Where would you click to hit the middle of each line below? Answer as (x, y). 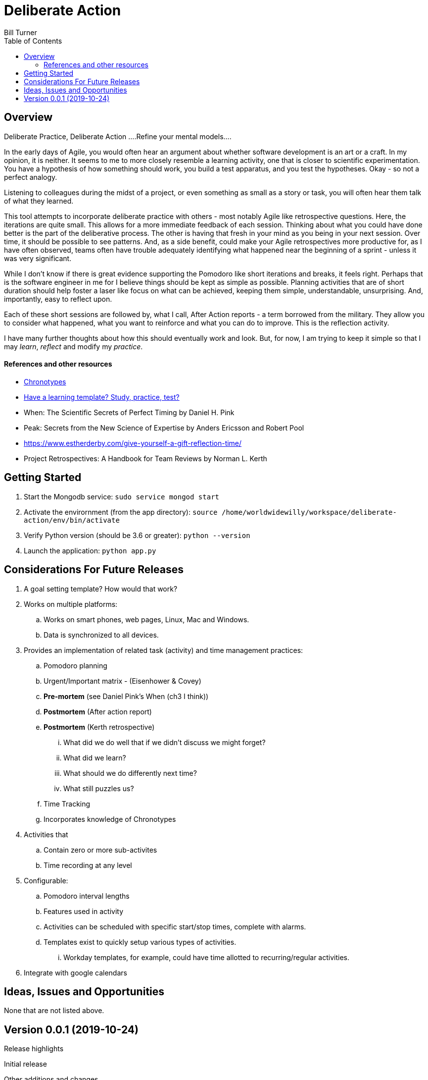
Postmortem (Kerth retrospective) (99, 727)
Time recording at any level (88, 865)
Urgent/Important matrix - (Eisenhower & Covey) (122, 681)
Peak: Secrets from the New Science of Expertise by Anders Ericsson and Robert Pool (164, 428)
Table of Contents (33, 41)
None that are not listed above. (54, 1011)
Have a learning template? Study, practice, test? (102, 397)
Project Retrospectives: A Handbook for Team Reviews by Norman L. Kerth (145, 458)
